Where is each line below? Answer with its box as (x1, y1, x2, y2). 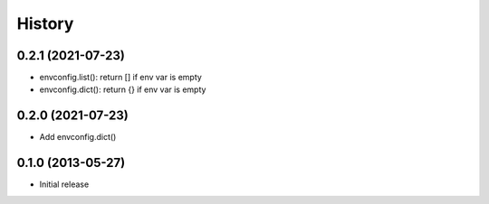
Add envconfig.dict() (39, 132, 117, 143)
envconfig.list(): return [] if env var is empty (39, 72, 203, 83)
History (16, 14, 74, 33)
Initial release (39, 179, 90, 190)
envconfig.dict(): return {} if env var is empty (39, 84, 206, 95)
